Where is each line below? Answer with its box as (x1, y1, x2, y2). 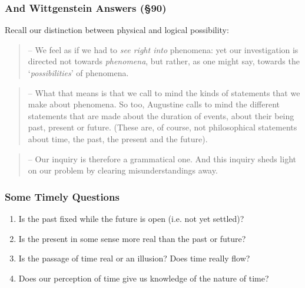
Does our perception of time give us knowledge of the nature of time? (18, 271, 269, 284)
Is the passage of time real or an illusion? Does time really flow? (18, 252, 250, 264)
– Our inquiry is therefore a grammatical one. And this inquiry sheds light (28, 152, 296, 165)
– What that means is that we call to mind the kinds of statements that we (28, 86, 300, 99)
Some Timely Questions (5, 189, 120, 204)
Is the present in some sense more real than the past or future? (18, 232, 246, 244)
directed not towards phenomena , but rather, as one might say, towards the (28, 55, 300, 67)
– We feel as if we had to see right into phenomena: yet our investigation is (28, 43, 299, 55)
